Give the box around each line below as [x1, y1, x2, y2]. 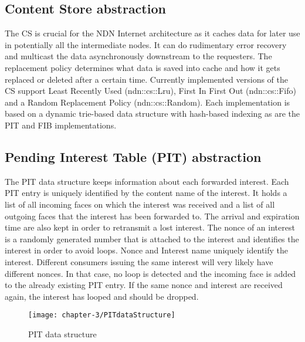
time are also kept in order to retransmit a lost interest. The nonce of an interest [5, 221, 295, 233]
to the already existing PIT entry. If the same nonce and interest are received [5, 279, 283, 291]
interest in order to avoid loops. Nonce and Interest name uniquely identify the [5, 244, 289, 256]
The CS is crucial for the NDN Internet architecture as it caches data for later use [5, 27, 300, 39]
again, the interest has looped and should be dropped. [5, 290, 199, 302]
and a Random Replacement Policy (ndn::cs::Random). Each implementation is [5, 96, 290, 108]
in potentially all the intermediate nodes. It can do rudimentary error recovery [5, 38, 287, 50]
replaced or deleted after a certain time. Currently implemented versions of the [5, 73, 289, 85]
